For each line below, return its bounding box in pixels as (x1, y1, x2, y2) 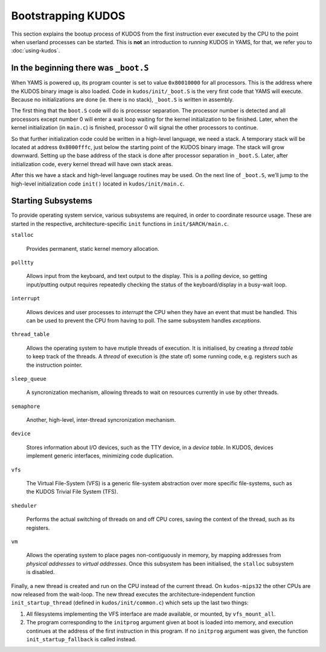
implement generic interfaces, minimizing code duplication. (26, 452, 174, 459)
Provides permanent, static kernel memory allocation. (26, 245, 159, 252)
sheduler (11, 502, 37, 509)
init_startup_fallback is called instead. (26, 635, 137, 643)
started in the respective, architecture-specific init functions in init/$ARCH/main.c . (11, 220, 229, 227)
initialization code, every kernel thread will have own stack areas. (11, 160, 173, 167)
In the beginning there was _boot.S (11, 63, 149, 73)
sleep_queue (11, 375, 46, 382)
